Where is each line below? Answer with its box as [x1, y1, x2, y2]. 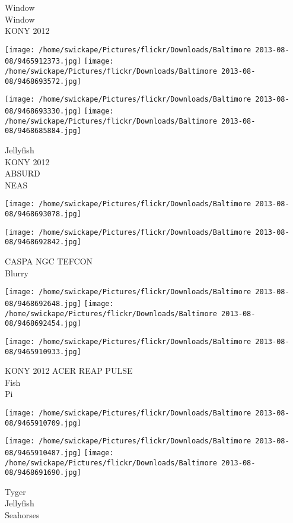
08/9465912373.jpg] [5, 57, 81, 66]
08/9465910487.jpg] [5, 448, 81, 457]
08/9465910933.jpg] [5, 347, 81, 356]
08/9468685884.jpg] [5, 127, 81, 136]
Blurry [5, 266, 28, 279]
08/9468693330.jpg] [5, 107, 81, 116]
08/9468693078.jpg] [5, 210, 81, 219]
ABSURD [5, 167, 40, 179]
